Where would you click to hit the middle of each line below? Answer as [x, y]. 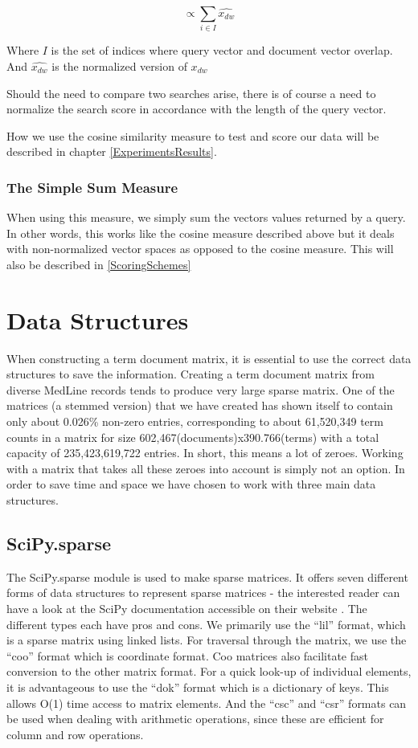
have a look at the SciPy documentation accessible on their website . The [187, 608]
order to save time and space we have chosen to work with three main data [191, 484]
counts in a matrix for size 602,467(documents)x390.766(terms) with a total [193, 437]
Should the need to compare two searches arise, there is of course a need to [191, 93]
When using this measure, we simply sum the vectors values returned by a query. [206, 217]
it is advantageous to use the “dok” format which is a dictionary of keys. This [198, 687]
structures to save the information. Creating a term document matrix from [191, 374]
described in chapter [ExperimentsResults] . [112, 151]
